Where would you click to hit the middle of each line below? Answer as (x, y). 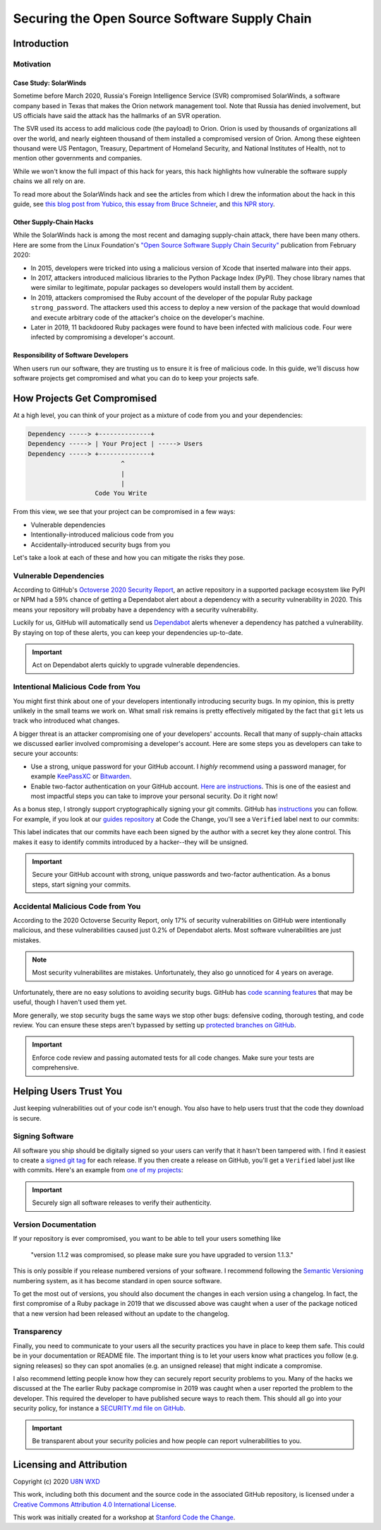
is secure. (27, 1118)
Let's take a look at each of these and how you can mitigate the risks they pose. (129, 557)
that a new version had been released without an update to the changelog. (121, 1313)
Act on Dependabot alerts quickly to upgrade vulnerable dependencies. (136, 665)
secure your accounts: (46, 754)
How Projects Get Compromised (85, 398)
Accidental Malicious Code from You (77, 906)
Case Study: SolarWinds (50, 83)
